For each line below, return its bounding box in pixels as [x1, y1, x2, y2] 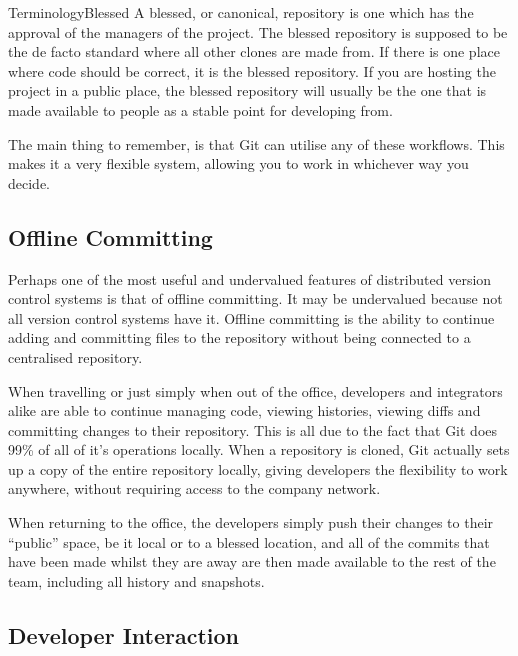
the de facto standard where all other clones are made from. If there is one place [8, 41, 500, 62]
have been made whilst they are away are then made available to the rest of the [8, 551, 496, 572]
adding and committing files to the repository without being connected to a [8, 327, 471, 348]
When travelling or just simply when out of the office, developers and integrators [8, 380, 503, 401]
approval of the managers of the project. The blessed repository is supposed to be [8, 21, 508, 42]
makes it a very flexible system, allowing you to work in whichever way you [8, 153, 469, 174]
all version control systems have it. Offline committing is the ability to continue [8, 307, 495, 328]
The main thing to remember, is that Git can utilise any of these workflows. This [8, 133, 505, 154]
